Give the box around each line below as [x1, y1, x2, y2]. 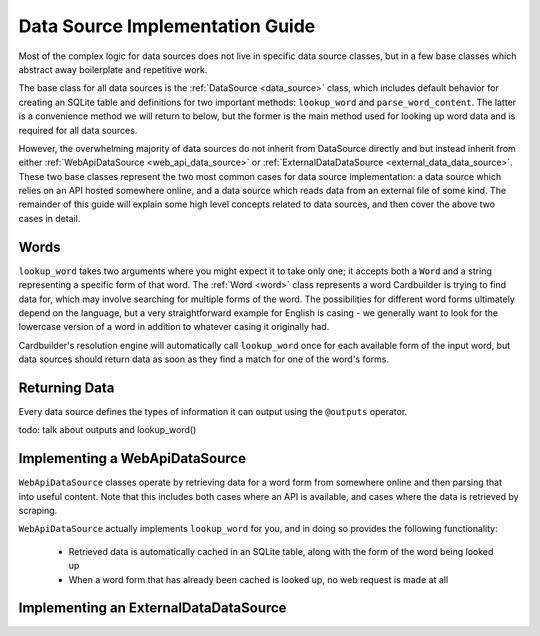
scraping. [18, 505, 58, 517]
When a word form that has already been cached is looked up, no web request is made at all [68, 573, 449, 585]
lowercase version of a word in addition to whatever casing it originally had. [18, 321, 330, 333]
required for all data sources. [18, 124, 138, 136]
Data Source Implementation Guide [18, 15, 316, 37]
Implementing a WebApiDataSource [18, 450, 247, 467]
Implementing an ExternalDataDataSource [18, 600, 287, 617]
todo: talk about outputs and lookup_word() [18, 424, 197, 436]
